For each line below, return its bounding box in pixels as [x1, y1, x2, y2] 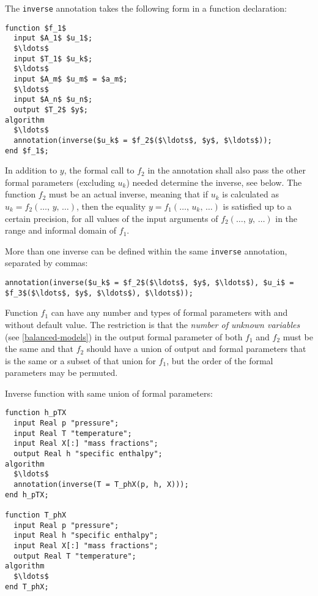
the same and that [5, 342, 74, 355]
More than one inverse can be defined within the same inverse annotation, [5, 244, 287, 257]
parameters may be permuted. [5, 366, 118, 379]
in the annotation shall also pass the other [147, 164, 306, 177]
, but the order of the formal [166, 354, 273, 367]
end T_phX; [5, 582, 49, 591]
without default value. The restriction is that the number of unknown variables [5, 318, 300, 330]
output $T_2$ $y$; [13, 105, 89, 114]
